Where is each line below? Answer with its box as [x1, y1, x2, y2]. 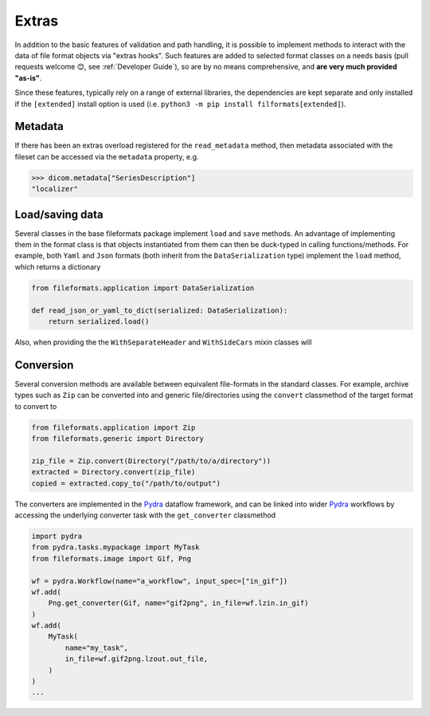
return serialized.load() [48, 317, 150, 326]
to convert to [14, 401, 57, 411]
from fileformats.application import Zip [31, 423, 196, 432]
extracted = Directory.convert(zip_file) [31, 467, 196, 477]
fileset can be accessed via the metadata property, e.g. [14, 151, 199, 161]
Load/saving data [14, 207, 104, 221]
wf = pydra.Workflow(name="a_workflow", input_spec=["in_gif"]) [31, 576, 288, 585]
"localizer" [31, 184, 79, 194]
